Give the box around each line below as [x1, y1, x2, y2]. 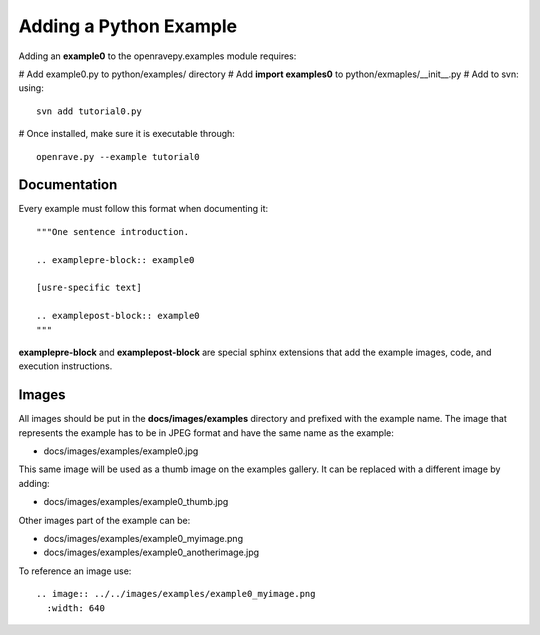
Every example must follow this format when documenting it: [18, 203, 269, 215]
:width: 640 [46, 602, 105, 614]
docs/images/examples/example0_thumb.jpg [43, 496, 229, 508]
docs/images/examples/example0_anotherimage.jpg [43, 546, 260, 559]
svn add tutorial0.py [36, 105, 142, 117]
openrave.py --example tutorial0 [36, 151, 200, 162]
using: [18, 82, 44, 94]
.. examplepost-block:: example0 [36, 310, 200, 322]
